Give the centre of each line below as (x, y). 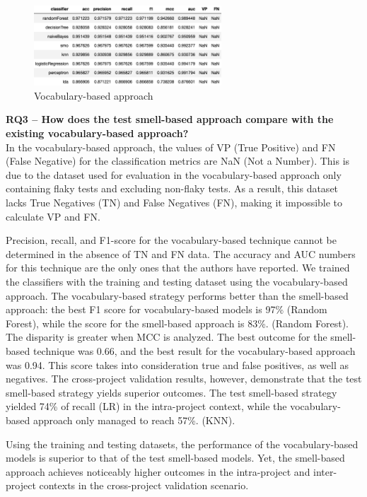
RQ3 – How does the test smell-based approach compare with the (170, 119)
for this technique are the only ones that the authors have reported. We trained (178, 268)
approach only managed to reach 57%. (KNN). (134, 420)
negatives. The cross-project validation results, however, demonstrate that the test (184, 379)
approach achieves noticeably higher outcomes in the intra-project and (158, 471)
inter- (325, 471)
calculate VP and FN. (53, 216)
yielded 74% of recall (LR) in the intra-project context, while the (146, 406)
